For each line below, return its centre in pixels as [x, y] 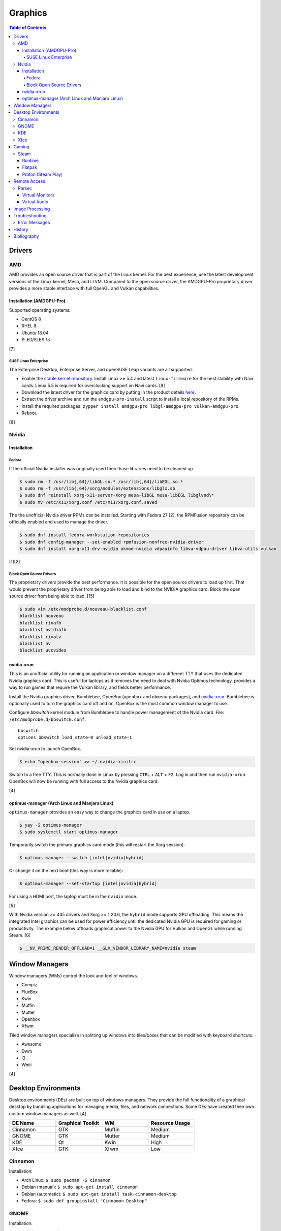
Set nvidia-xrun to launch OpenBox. [45, 748]
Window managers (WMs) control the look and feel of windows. [74, 975]
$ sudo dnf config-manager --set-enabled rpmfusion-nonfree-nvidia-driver [112, 542]
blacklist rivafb [40, 623]
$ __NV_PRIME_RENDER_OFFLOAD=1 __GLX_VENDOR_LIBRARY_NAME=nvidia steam [108, 948]
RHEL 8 [29, 326]
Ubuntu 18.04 [35, 333]
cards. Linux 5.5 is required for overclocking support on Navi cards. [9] [93, 385]
